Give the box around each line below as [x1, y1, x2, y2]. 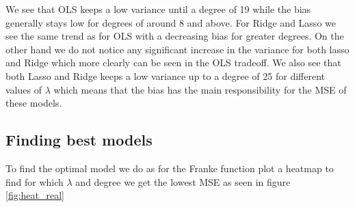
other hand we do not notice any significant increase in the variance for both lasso [5, 42, 350, 56]
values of [5, 82, 42, 96]
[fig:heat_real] [5, 188, 65, 202]
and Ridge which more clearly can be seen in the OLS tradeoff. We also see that [5, 55, 341, 70]
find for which [5, 174, 64, 189]
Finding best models [5, 129, 153, 150]
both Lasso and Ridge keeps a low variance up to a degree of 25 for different [5, 68, 326, 83]
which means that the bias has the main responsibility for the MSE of [53, 82, 347, 96]
